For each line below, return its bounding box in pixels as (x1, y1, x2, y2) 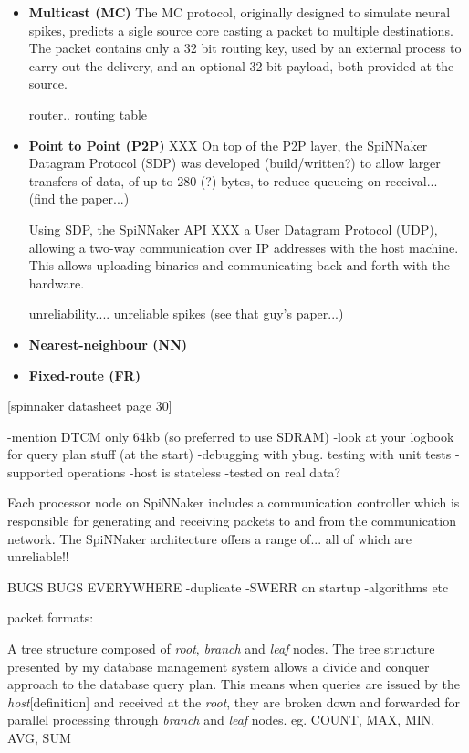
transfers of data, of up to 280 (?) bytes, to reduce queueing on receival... (28, 171, 438, 190)
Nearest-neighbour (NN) (28, 334, 188, 353)
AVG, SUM (7, 728, 71, 747)
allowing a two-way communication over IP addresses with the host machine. (28, 237, 459, 256)
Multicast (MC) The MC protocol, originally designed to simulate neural (28, 3, 451, 21)
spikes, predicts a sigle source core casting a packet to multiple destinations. (28, 20, 453, 39)
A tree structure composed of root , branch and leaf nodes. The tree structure (7, 639, 435, 658)
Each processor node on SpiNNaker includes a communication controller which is (7, 493, 460, 512)
